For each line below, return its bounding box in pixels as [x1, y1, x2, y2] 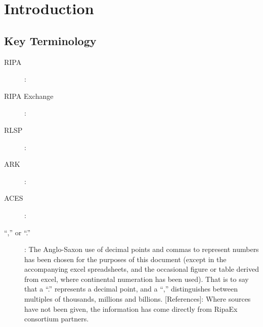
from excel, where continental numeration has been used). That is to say [24, 273, 249, 284]
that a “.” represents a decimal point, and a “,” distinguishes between [24, 283, 238, 294]
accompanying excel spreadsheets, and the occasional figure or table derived [24, 264, 259, 274]
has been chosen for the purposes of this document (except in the [24, 253, 227, 264]
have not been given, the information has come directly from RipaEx [24, 303, 238, 314]
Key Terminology [4, 32, 97, 48]
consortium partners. [24, 313, 89, 324]
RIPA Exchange [4, 90, 54, 101]
